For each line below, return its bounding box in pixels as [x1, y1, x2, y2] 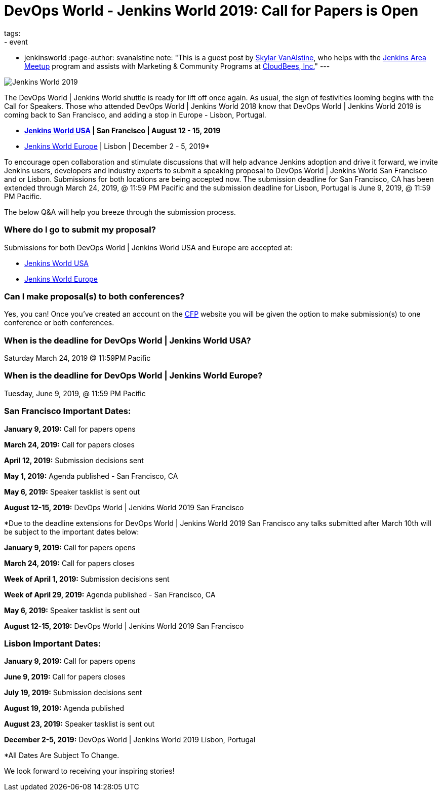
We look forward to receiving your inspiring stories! [4, 767, 175, 776]
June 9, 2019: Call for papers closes [4, 672, 126, 682]
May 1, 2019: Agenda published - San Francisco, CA [4, 471, 178, 480]
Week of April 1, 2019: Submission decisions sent [4, 574, 170, 583]
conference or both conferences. [4, 318, 114, 327]
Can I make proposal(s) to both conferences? [4, 291, 185, 301]
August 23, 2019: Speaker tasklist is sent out [4, 720, 155, 729]
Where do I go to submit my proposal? [4, 224, 156, 235]
